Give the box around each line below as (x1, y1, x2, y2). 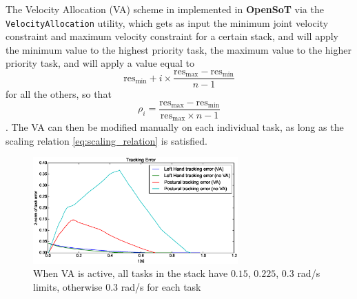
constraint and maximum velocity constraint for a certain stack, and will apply (6, 29, 339, 43)
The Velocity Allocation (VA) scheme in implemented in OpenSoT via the (6, 2, 324, 16)
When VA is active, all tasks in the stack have (33, 266, 228, 280)
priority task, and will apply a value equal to (6, 56, 194, 70)
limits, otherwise (33, 280, 103, 294)
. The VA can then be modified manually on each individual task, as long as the (6, 120, 344, 134)
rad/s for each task (121, 280, 201, 294)
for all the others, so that (6, 87, 112, 101)
